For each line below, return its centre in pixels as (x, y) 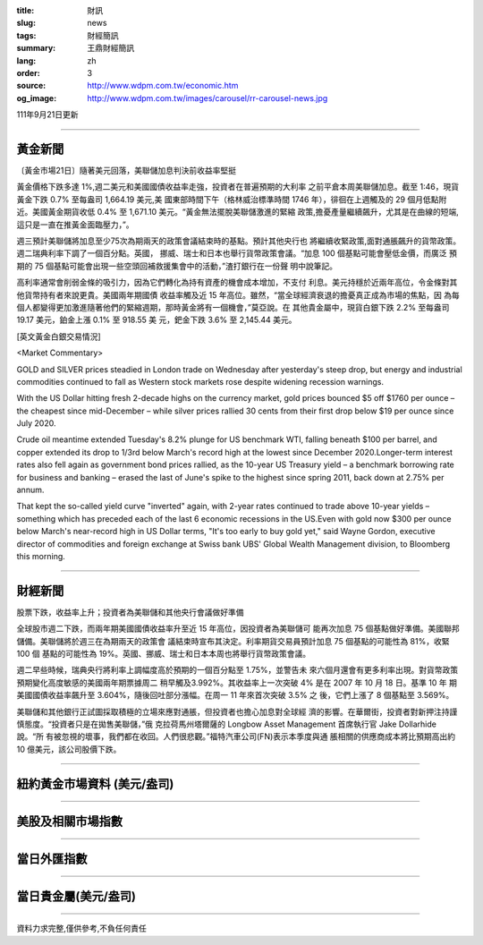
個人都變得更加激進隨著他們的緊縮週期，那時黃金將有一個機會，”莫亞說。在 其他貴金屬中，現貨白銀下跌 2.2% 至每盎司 (233, 307)
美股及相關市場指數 (69, 821)
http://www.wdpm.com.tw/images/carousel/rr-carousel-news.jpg (208, 98)
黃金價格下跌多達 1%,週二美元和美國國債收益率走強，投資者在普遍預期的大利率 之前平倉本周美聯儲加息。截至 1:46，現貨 (238, 187)
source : (31, 86)
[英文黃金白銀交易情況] (59, 336)
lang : (26, 60)
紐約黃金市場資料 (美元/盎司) (95, 783)
